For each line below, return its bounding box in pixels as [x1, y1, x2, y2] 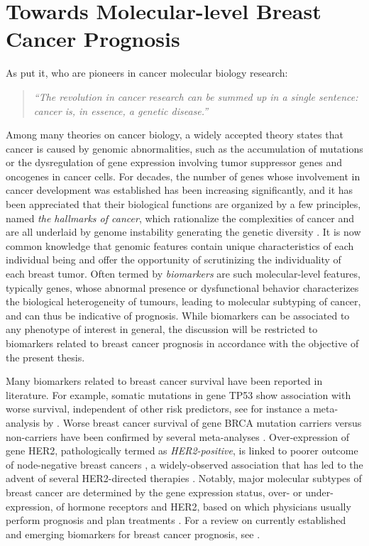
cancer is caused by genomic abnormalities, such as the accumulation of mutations [6, 141, 363, 155]
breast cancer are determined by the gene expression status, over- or [6, 484, 302, 499]
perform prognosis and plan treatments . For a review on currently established [6, 513, 346, 528]
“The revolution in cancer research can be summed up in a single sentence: [33, 89, 358, 104]
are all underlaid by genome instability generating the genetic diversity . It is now [6, 224, 361, 239]
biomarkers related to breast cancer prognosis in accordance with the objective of [6, 336, 359, 350]
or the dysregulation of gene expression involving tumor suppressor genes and [6, 155, 343, 170]
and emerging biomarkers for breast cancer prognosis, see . [6, 526, 260, 541]
